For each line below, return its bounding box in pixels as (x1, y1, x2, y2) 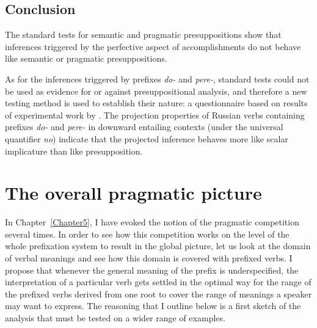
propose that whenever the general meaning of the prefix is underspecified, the (5, 263, 299, 276)
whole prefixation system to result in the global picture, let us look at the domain (5, 239, 311, 252)
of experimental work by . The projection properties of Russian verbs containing (5, 108, 305, 121)
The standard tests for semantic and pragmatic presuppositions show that (5, 28, 282, 41)
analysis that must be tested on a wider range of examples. (5, 312, 225, 324)
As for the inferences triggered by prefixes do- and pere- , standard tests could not (5, 72, 310, 85)
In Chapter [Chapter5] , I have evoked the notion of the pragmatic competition (5, 216, 299, 228)
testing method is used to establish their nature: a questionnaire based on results (5, 97, 308, 109)
